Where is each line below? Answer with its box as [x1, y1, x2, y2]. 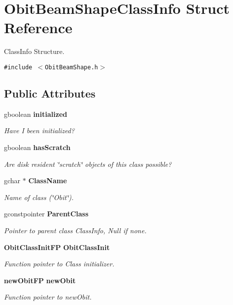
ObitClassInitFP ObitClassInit [4, 242, 110, 252]
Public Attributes [4, 85, 96, 101]
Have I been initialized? [4, 125, 75, 136]
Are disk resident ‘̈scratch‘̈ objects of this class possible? [4, 158, 172, 169]
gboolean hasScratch [4, 142, 71, 152]
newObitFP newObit [4, 275, 76, 285]
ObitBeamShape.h [45, 63, 98, 71]
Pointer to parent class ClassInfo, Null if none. [4, 225, 147, 235]
